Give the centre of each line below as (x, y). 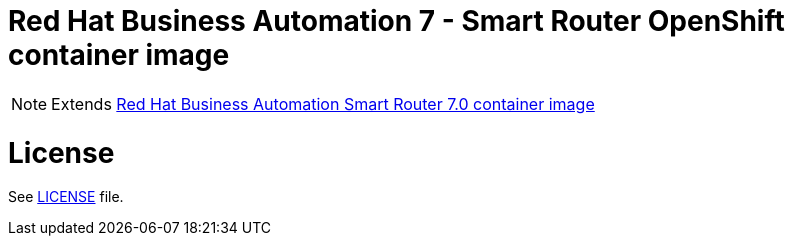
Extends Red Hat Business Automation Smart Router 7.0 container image (323, 103)
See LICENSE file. (66, 197)
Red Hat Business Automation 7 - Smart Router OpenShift (396, 21)
